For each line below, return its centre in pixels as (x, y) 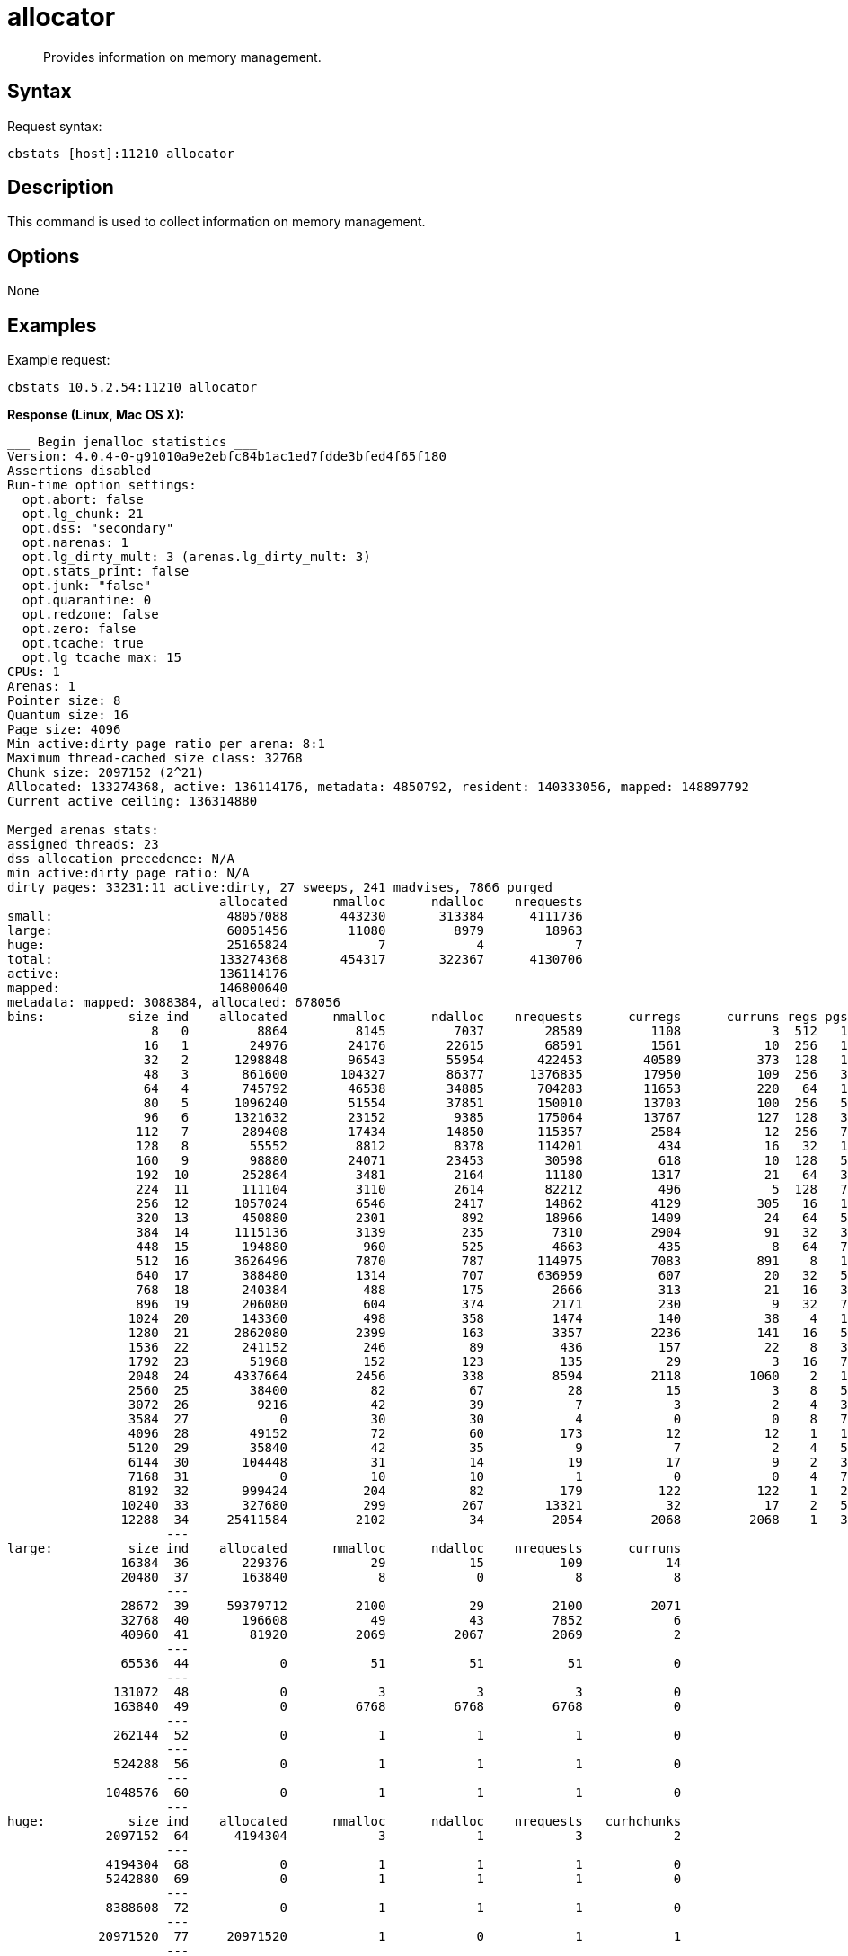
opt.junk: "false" (87, 586)
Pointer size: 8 (64, 701)
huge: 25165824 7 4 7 (295, 945)
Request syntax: (55, 126)
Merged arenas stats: (83, 830)
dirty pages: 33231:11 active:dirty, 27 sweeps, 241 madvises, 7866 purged (280, 888)
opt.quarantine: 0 (87, 600)
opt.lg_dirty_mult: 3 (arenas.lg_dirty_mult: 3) (196, 557)
